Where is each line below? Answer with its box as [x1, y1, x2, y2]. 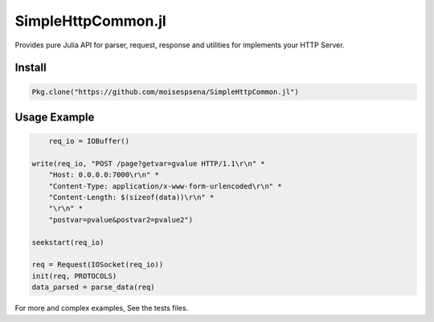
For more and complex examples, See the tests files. [14, 304, 189, 313]
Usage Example [14, 110, 95, 124]
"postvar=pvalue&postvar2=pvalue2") [48, 215, 193, 224]
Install [14, 61, 47, 75]
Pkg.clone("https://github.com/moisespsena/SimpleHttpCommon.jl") [31, 87, 299, 96]
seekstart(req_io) [31, 238, 104, 247]
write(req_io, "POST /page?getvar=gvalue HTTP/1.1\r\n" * [31, 159, 265, 168]
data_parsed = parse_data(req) [31, 283, 156, 292]
